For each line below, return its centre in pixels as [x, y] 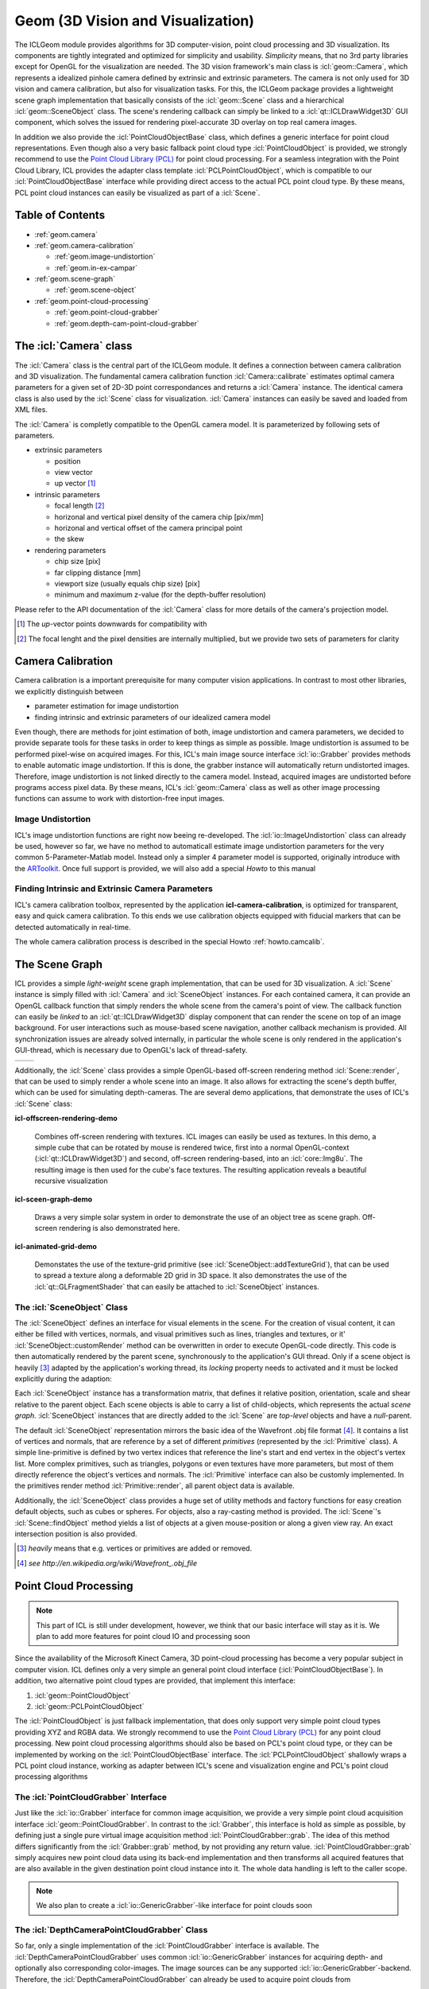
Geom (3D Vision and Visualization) [134, 21]
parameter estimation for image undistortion [106, 706]
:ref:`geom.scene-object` [95, 290]
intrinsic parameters [68, 494]
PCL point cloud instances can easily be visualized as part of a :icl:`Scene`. [137, 193]
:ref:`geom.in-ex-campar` [96, 267]
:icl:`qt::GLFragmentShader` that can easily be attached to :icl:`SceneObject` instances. [177, 1286]
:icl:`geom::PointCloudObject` [83, 1695]
